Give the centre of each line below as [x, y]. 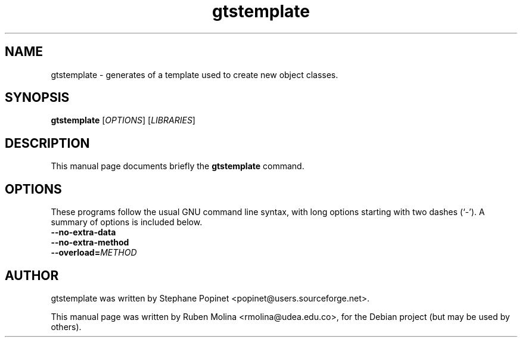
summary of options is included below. [127, 222]
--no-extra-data [83, 232]
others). [66, 327]
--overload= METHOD [94, 253]
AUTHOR [32, 275]
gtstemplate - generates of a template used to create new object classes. [195, 74]
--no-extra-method [90, 242]
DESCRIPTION [47, 143]
